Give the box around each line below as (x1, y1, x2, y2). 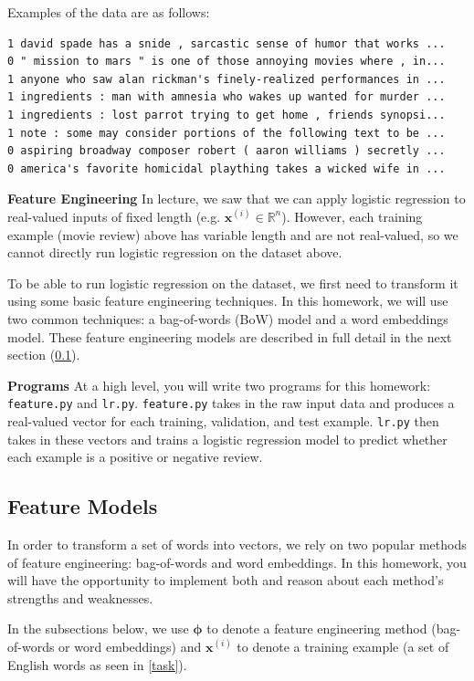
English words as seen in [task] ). (7, 655, 187, 674)
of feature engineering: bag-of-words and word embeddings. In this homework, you (7, 552, 467, 571)
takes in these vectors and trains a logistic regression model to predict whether (7, 429, 448, 448)
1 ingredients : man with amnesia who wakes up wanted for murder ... (7, 90, 446, 104)
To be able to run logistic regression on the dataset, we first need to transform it (7, 273, 458, 292)
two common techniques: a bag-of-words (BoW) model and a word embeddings (7, 309, 448, 328)
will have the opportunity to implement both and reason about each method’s (7, 571, 444, 590)
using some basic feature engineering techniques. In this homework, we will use (7, 291, 448, 310)
